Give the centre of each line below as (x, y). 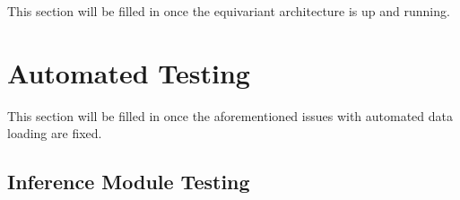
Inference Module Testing (129, 182)
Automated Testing (129, 72)
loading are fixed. (55, 133)
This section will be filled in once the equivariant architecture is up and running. (229, 11)
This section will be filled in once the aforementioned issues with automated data (230, 115)
